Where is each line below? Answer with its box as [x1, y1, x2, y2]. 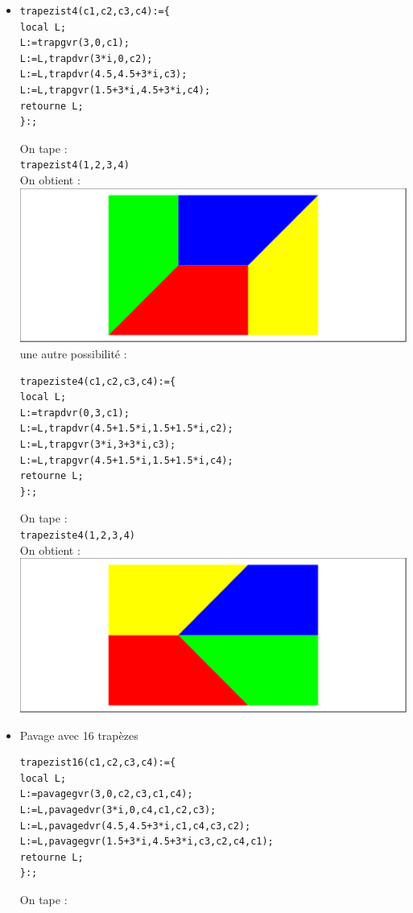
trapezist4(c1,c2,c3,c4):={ [19, 6, 170, 17]
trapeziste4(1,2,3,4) [19, 529, 135, 541]
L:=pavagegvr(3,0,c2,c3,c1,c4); [19, 788, 193, 800]
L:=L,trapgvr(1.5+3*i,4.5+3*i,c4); [19, 84, 211, 96]
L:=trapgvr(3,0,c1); [19, 37, 130, 49]
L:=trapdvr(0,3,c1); [19, 407, 130, 419]
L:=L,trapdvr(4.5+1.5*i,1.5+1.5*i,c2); [19, 423, 233, 435]
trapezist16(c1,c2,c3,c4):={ [19, 757, 176, 769]
